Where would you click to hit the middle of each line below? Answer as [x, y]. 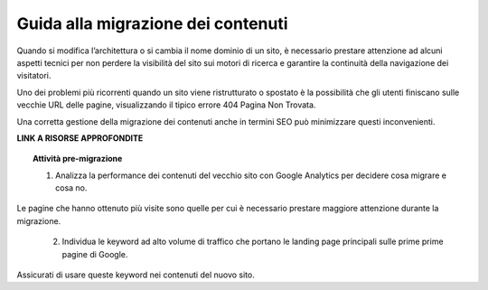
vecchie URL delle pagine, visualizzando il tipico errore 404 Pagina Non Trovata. [166, 105]
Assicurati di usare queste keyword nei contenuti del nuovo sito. [136, 275]
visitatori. [34, 76]
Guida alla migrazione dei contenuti [152, 23]
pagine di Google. [95, 254]
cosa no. [71, 188]
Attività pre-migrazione [78, 159]
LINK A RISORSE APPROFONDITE [80, 138]
